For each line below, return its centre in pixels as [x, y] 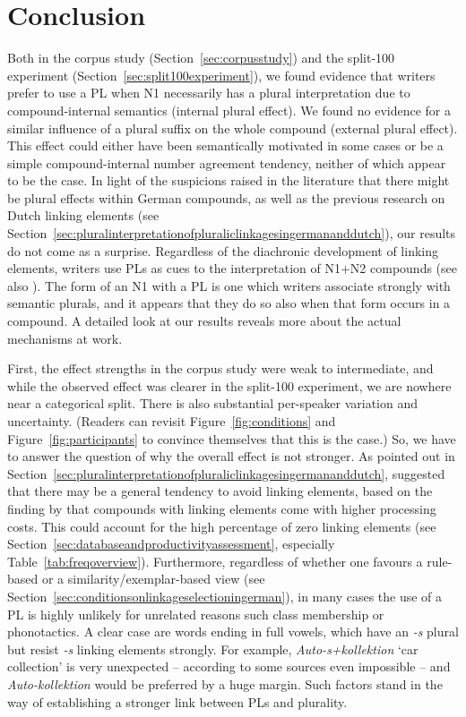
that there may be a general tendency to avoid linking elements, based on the [220, 491]
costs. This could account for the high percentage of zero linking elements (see [222, 526]
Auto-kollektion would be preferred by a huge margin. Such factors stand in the [225, 683]
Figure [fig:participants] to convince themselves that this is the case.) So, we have [232, 438]
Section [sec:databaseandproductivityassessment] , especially [171, 544]
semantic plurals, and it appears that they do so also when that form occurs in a [229, 303]
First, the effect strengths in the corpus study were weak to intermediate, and [220, 368]
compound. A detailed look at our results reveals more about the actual [204, 321]
